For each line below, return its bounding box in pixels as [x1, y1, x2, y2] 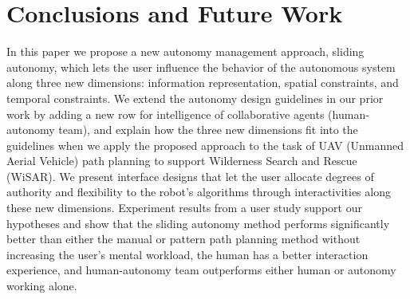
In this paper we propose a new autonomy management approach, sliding [6, 43, 365, 60]
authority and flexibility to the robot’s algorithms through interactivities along [6, 183, 391, 200]
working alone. [6, 277, 77, 294]
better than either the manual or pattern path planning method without [6, 230, 361, 247]
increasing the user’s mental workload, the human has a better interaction [6, 246, 369, 262]
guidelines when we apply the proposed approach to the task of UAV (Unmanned [6, 136, 404, 153]
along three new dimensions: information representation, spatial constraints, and [6, 74, 399, 91]
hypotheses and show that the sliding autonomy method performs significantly [6, 214, 390, 231]
